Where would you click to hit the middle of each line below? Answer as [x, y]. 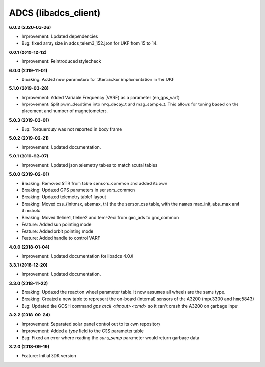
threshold [31, 210]
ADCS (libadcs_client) [55, 13]
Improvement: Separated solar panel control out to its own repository [91, 324]
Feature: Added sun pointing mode [56, 224]
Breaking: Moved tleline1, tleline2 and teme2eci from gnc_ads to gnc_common [100, 217]
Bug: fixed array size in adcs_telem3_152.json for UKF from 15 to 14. [89, 43]
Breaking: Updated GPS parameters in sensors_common [78, 190]
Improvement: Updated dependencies [60, 36]
